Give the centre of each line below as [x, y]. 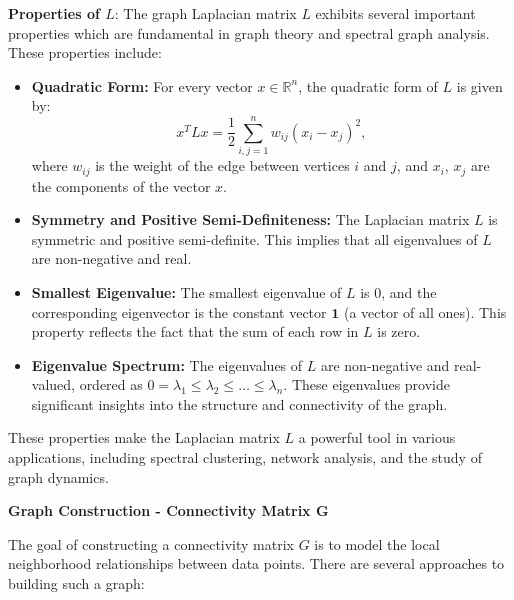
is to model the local [377, 543]
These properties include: [85, 52]
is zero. [399, 331]
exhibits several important [395, 13]
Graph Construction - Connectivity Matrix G [168, 510]
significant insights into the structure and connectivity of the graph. [239, 403]
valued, [53, 384]
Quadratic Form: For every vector [142, 85]
